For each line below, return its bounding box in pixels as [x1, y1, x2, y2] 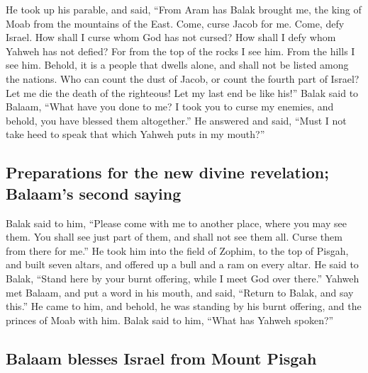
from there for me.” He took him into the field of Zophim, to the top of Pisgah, [6, 243, 349, 258]
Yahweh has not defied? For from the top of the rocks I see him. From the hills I [6, 43, 355, 58]
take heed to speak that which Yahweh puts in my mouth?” [6, 127, 265, 142]
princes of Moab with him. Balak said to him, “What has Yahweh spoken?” [6, 312, 334, 327]
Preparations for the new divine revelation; [6, 161, 329, 183]
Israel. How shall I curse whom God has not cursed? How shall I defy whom [6, 30, 336, 45]
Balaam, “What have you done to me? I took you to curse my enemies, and [6, 99, 334, 114]
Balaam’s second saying [6, 182, 182, 204]
